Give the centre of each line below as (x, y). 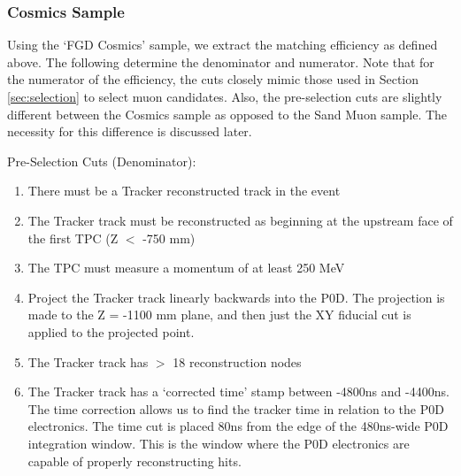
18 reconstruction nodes (237, 361)
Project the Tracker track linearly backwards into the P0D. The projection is (236, 297)
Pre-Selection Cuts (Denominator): (102, 161)
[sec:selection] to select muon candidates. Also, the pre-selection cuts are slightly (225, 96)
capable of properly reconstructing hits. (134, 461)
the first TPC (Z (73, 238)
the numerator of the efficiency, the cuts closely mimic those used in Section (213, 79)
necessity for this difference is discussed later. (130, 131)
